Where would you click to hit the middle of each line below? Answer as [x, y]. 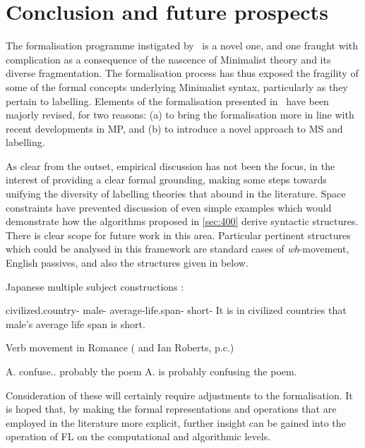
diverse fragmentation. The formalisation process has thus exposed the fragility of [182, 73]
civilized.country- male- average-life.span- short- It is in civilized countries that [176, 310]
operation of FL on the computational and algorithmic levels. [138, 436]
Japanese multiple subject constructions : [95, 286]
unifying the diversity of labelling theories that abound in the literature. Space [176, 194]
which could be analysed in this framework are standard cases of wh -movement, [178, 249]
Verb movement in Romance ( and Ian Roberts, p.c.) [120, 347]
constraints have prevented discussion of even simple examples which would [169, 207]
